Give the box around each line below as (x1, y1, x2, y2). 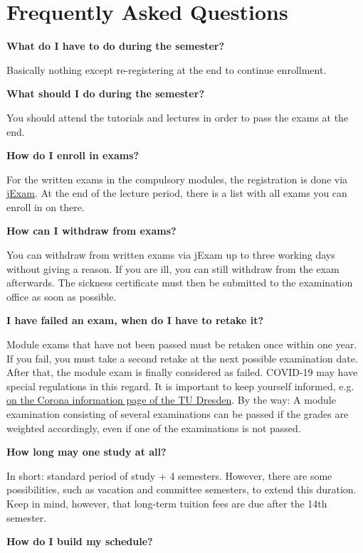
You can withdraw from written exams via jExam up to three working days (6, 247, 335, 262)
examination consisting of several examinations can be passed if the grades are (6, 407, 349, 421)
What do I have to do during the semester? (6, 38, 225, 53)
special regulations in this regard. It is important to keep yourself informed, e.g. (6, 378, 354, 393)
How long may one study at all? (6, 444, 167, 459)
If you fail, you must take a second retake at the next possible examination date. (6, 350, 358, 365)
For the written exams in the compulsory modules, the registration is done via (6, 171, 348, 186)
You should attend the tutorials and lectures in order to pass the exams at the (6, 109, 349, 124)
